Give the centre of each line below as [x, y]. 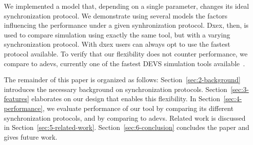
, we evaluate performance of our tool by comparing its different [138, 108]
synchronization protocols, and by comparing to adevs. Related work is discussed [125, 118]
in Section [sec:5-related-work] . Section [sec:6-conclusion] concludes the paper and [127, 127]
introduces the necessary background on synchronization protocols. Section [116, 89]
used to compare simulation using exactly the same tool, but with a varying [117, 34]
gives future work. [31, 136]
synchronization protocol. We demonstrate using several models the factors [116, 15]
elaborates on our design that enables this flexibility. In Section [126, 99]
